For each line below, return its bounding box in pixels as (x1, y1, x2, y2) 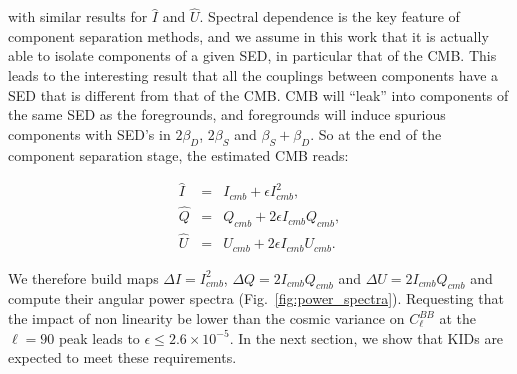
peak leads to (58, 327, 140, 348)
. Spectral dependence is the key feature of (199, 6, 460, 27)
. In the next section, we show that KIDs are (229, 327, 504, 348)
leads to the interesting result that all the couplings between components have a (8, 65, 499, 85)
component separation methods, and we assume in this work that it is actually (8, 25, 489, 46)
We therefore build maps (8, 267, 159, 288)
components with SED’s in (8, 123, 171, 144)
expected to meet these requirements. (8, 347, 237, 368)
